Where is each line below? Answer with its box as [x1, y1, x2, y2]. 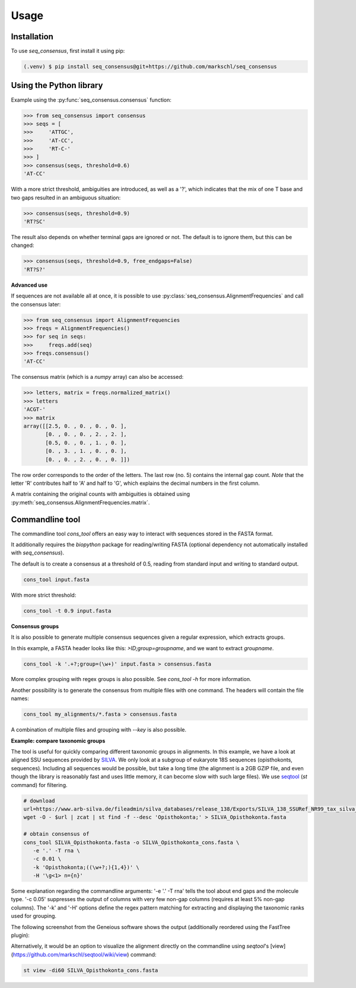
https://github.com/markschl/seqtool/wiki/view [12, 951, 128, 958]
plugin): [11, 931, 30, 939]
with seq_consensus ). [11, 549, 65, 556]
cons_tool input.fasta [23, 576, 90, 583]
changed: [11, 241, 34, 249]
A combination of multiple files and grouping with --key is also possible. [11, 726, 187, 733]
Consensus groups [11, 622, 59, 630]
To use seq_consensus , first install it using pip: [11, 48, 125, 55]
